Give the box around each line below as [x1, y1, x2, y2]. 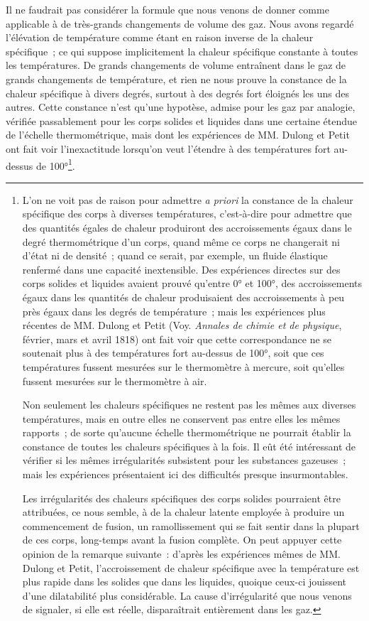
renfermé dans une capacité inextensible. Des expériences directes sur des [22, 261, 341, 276]
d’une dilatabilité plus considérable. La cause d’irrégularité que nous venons [22, 588, 352, 603]
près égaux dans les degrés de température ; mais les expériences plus [22, 303, 326, 318]
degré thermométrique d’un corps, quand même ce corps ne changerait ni [22, 234, 340, 249]
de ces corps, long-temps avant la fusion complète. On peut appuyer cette [22, 532, 342, 547]
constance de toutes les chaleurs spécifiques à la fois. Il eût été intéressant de [22, 438, 356, 453]
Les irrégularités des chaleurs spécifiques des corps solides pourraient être [22, 490, 341, 505]
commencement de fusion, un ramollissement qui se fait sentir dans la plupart [22, 518, 360, 533]
